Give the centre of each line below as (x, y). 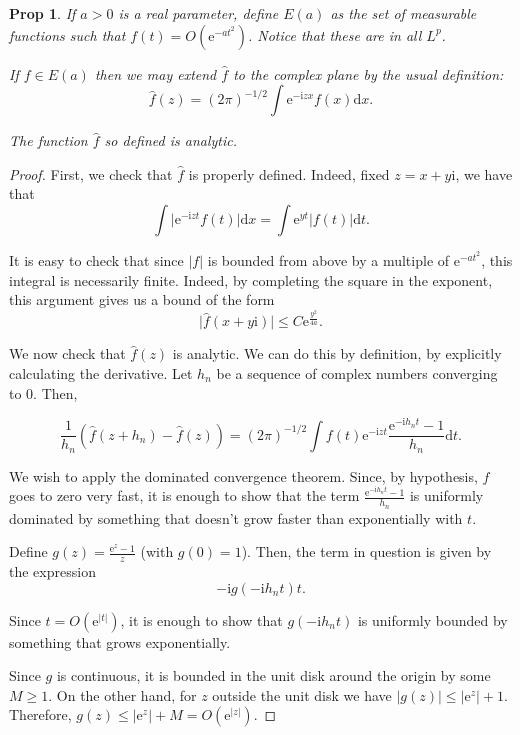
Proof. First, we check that (91, 173)
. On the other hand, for (122, 694)
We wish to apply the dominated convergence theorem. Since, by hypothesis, (243, 475)
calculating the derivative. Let (101, 372)
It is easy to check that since (96, 259)
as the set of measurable (403, 13)
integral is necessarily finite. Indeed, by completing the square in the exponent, (251, 279)
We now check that (67, 353)
